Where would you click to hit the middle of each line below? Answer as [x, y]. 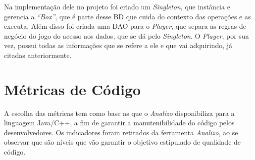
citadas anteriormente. [38, 55]
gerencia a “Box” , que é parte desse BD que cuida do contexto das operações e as [127, 16]
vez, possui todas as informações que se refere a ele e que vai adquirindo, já [118, 45]
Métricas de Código [73, 89]
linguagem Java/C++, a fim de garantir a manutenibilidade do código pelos [119, 123]
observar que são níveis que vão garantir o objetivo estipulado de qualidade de [123, 142]
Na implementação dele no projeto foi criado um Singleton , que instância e [117, 6]
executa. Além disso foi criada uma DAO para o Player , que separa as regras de [125, 26]
